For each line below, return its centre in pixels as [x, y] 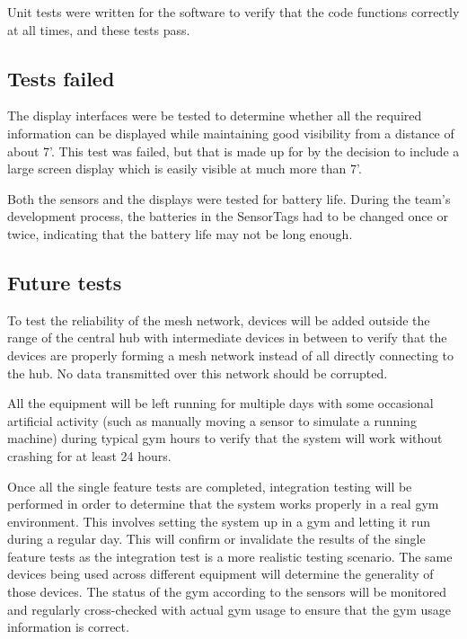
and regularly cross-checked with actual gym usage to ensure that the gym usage [229, 609]
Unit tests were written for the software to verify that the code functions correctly [233, 12]
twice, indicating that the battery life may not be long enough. [180, 233]
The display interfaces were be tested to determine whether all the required [215, 115]
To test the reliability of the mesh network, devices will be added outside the [219, 319]
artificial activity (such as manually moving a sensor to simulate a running [212, 420]
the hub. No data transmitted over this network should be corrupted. [198, 373]
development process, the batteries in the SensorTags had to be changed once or [228, 216]
